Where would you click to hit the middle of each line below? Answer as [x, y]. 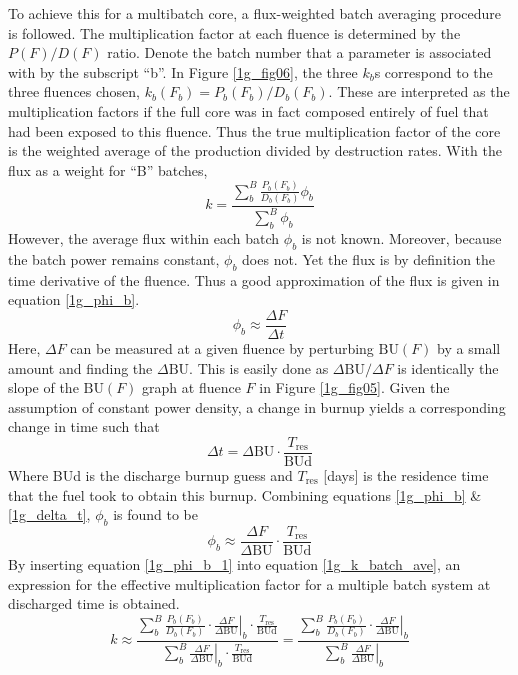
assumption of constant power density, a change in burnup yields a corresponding [257, 406]
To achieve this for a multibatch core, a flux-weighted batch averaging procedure [254, 13]
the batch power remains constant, [114, 258]
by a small [469, 347]
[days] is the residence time [406, 475]
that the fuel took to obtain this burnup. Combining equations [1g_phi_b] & [245, 494]
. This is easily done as [259, 367]
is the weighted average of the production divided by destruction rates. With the [255, 150]
